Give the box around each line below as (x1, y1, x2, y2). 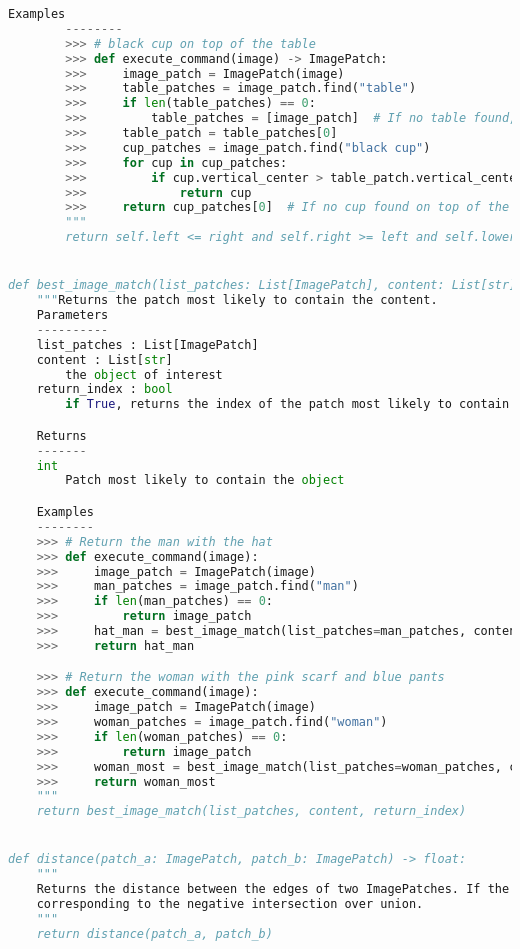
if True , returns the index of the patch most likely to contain (65, 397, 510, 412)
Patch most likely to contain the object (65, 473, 345, 488)
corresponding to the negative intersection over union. (36, 897, 424, 912)
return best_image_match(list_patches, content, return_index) (36, 804, 467, 819)
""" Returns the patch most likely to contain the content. (36, 293, 438, 308)
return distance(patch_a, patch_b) (36, 926, 273, 941)
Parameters (36, 308, 109, 323)
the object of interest (65, 367, 223, 382)
